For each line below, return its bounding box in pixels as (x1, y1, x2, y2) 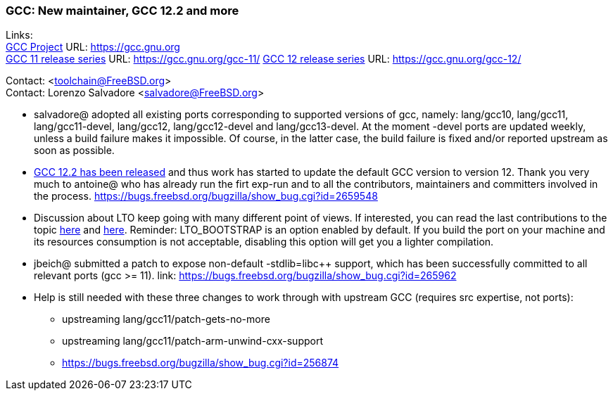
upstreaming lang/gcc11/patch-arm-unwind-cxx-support (62, 335, 323, 347)
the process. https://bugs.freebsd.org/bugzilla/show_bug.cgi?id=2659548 (34, 190, 378, 203)
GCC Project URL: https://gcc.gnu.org (6, 41, 180, 53)
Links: (6, 29, 33, 41)
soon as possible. (34, 144, 115, 157)
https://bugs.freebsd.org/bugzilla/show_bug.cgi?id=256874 (62, 357, 339, 369)
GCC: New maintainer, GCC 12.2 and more (6, 4, 239, 18)
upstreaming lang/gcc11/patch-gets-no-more (62, 313, 270, 326)
